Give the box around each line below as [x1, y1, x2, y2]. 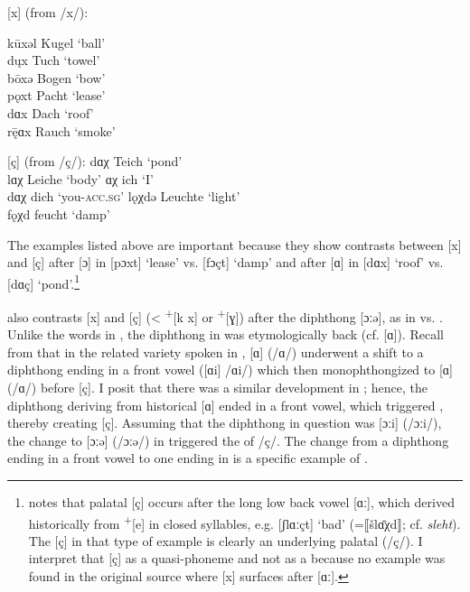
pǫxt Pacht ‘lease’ [7, 86, 106, 105]
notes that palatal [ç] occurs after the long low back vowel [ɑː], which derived [28, 492, 455, 511]
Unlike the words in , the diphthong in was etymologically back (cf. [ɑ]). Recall [7, 325, 444, 344]
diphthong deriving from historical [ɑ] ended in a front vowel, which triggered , [7, 395, 444, 414]
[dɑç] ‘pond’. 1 [7, 271, 80, 292]
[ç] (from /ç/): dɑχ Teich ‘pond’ [7, 152, 183, 171]
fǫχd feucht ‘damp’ [7, 204, 110, 223]
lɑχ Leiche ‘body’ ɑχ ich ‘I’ [7, 169, 154, 188]
